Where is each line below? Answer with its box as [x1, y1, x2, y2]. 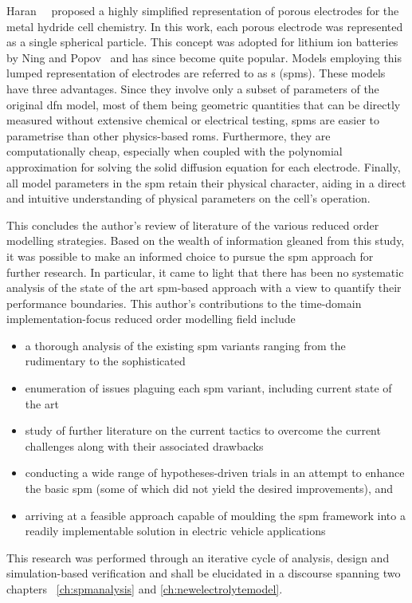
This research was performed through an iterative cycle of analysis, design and [6, 549, 390, 566]
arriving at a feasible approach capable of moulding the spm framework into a [25, 506, 406, 523]
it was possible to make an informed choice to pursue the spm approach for [6, 247, 374, 264]
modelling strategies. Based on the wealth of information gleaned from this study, [6, 232, 405, 249]
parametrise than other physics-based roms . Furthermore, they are [6, 127, 331, 144]
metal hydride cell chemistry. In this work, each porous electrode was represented [6, 18, 403, 34]
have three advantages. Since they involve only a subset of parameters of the [6, 80, 379, 97]
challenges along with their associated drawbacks [25, 437, 264, 454]
